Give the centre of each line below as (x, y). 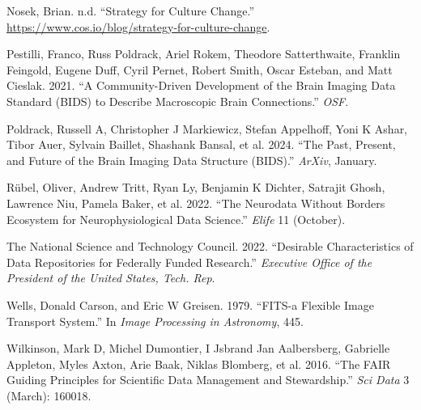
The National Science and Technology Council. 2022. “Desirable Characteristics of (210, 246)
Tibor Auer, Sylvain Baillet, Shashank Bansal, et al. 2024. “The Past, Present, (201, 144)
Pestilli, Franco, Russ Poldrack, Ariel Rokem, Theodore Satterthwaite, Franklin (204, 54)
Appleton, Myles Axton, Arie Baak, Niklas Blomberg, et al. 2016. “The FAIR (199, 364)
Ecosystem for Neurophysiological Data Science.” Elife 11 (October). (176, 219)
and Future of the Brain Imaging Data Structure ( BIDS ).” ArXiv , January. (192, 160)
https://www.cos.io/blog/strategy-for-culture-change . (138, 26)
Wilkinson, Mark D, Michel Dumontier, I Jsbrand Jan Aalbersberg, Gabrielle (198, 348)
